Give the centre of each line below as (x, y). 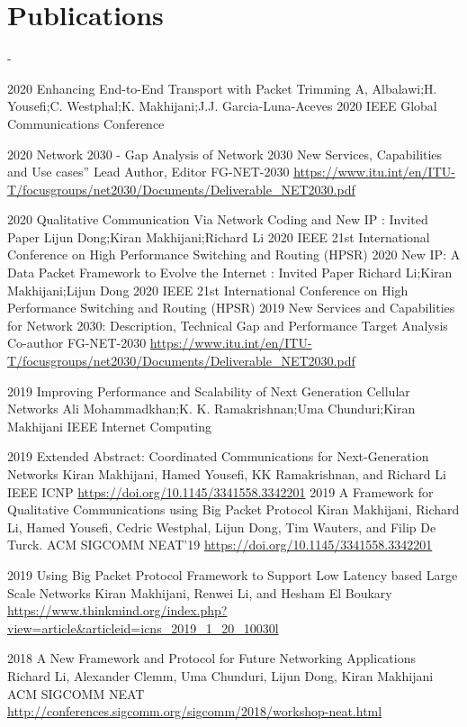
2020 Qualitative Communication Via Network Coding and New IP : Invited (218, 219)
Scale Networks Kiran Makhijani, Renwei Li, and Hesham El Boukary (200, 592)
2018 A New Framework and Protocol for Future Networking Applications (211, 658)
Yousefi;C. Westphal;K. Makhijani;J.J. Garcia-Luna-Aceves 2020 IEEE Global (222, 106)
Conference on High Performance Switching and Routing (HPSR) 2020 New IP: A (234, 254)
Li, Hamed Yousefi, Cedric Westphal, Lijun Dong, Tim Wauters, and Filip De (222, 527)
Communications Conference (86, 123)
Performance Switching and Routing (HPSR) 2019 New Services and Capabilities (231, 308)
